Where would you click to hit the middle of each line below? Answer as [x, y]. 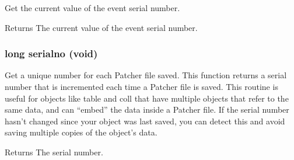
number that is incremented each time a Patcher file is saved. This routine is [141, 86]
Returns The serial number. [54, 152]
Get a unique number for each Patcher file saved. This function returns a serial [146, 75]
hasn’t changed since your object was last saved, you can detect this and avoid [145, 121]
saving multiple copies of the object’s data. [81, 132]
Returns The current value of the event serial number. [101, 27]
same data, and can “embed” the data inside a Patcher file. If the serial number [147, 109]
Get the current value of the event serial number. [92, 8]
